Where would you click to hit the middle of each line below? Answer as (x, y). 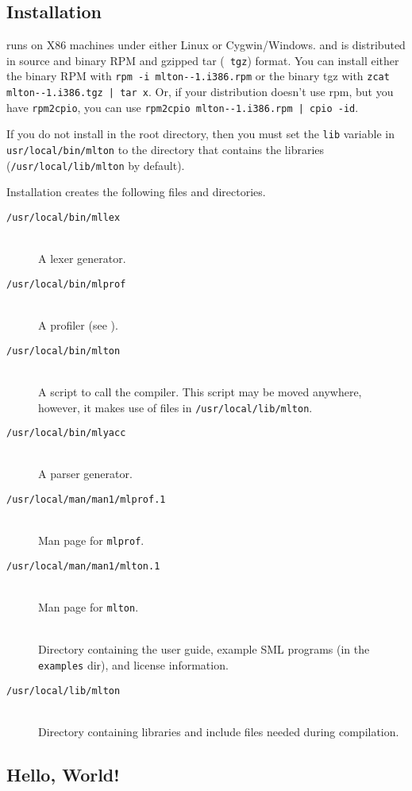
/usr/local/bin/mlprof (66, 284)
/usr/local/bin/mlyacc (66, 433)
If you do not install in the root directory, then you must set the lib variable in (200, 134)
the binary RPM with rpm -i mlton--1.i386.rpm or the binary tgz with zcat (198, 76)
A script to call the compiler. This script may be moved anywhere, (200, 391)
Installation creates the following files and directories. (136, 192)
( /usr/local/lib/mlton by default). (96, 165)
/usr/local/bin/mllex (64, 217)
